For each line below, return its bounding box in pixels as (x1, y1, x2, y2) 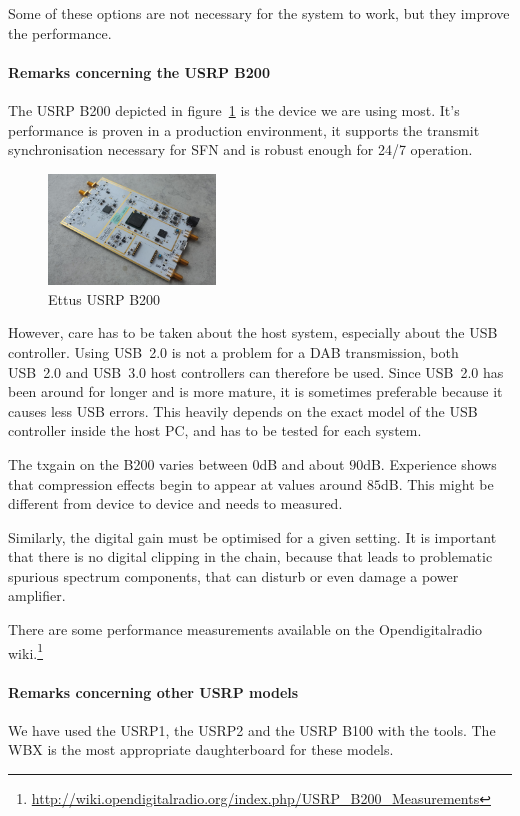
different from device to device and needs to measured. (8, 493, 343, 514)
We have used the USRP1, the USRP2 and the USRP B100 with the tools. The (8, 719, 496, 740)
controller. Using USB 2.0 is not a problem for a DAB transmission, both (8, 341, 459, 362)
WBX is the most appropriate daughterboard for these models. (8, 739, 394, 760)
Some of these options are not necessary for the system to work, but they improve (8, 3, 510, 23)
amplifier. (8, 585, 66, 606)
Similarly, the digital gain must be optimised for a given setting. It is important (8, 526, 497, 547)
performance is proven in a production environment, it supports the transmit (8, 119, 480, 140)
